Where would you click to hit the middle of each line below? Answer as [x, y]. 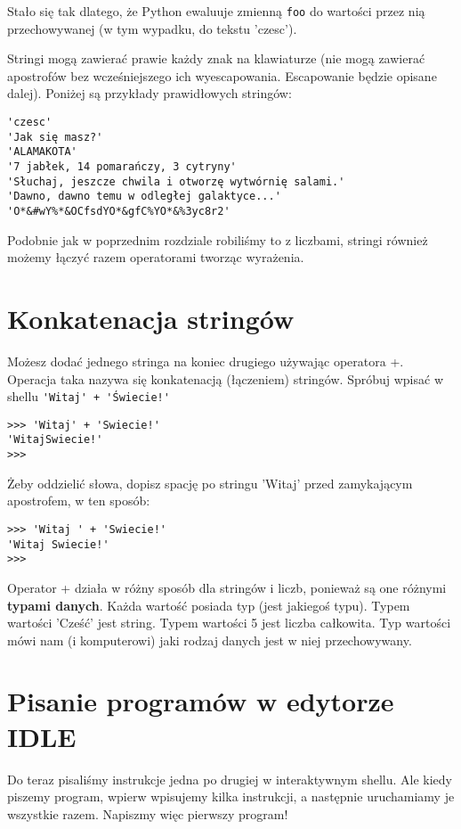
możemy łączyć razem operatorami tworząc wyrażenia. [156, 257]
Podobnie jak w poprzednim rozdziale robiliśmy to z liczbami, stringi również [218, 239]
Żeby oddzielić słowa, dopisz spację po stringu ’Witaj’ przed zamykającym [210, 483]
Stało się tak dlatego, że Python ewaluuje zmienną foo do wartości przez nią [216, 11]
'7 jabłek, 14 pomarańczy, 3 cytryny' [122, 167]
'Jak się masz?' [55, 137]
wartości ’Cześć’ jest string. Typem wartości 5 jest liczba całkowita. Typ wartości [229, 623]
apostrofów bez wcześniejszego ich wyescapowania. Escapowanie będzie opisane [222, 75]
